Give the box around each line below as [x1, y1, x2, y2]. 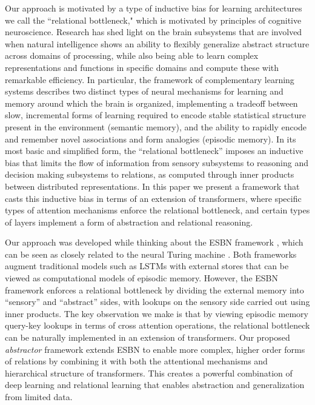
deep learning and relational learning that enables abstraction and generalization [5, 378, 305, 391]
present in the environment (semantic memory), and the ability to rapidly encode [5, 120, 307, 133]
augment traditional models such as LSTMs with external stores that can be [5, 259, 289, 272]
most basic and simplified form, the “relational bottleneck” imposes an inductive [5, 144, 303, 157]
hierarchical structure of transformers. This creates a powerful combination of [5, 366, 293, 379]
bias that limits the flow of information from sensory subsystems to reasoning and [5, 156, 308, 169]
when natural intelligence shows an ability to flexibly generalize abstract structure [5, 37, 310, 50]
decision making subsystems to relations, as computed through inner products [5, 168, 294, 181]
